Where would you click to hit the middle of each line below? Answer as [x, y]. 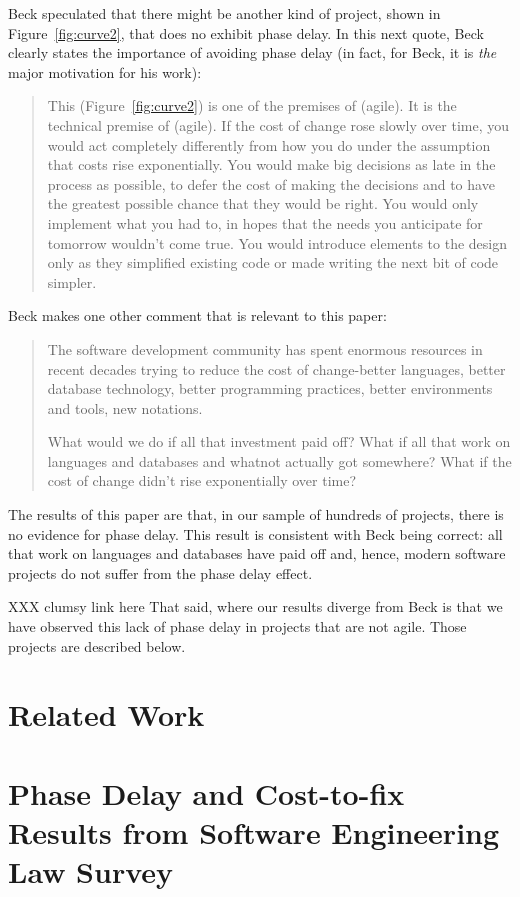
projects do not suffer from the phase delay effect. [160, 572]
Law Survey [91, 871]
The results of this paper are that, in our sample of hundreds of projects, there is [256, 514]
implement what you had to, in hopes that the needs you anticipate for [265, 222]
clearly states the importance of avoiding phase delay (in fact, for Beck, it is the [252, 52]
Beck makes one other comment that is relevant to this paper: [197, 315]
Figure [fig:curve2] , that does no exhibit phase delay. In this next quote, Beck [246, 32]
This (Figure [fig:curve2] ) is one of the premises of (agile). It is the [252, 105]
